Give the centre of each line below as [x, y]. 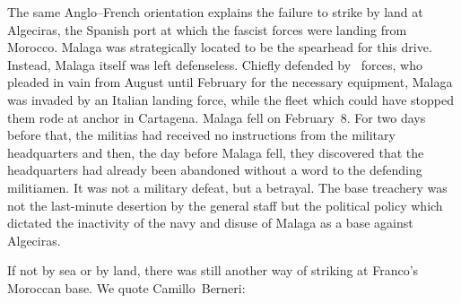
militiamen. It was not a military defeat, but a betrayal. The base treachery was [227, 187]
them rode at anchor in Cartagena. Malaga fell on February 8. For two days [217, 117]
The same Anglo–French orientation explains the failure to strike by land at [215, 12]
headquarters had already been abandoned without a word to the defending [215, 170]
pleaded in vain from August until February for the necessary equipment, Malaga [230, 82]
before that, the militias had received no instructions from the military [201, 135]
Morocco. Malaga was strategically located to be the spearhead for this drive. [220, 47]
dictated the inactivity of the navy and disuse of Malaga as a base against [210, 223]
